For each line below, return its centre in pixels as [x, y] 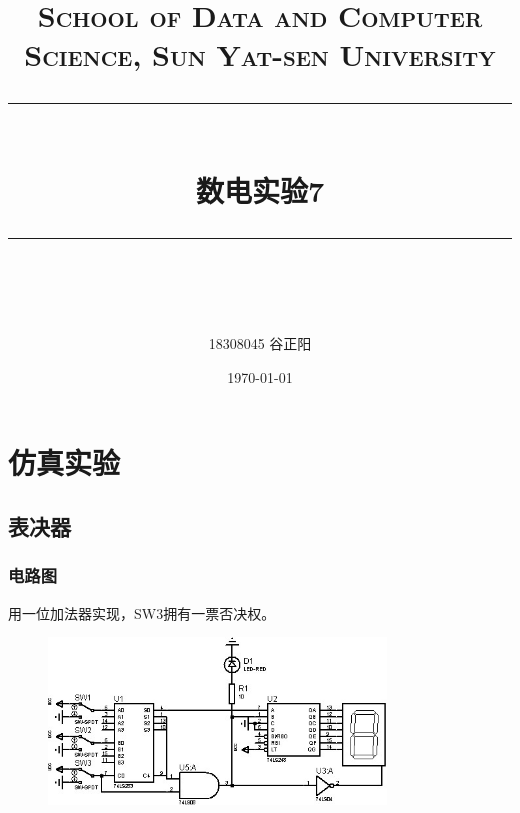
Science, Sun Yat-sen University [260, 54]
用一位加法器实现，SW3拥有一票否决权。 [142, 612]
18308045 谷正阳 [260, 343]
